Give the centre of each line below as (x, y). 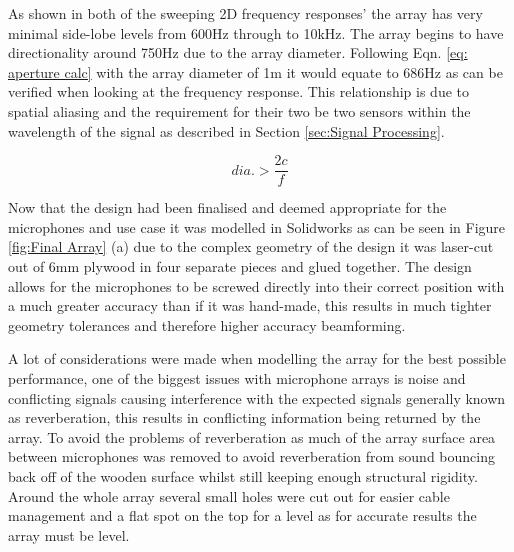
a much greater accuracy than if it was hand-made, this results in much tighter (250, 305)
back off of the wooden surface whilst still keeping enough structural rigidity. (243, 475)
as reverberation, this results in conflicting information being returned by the (244, 417)
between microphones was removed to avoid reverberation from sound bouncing (251, 456)
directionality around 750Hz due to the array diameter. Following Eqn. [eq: (238, 52)
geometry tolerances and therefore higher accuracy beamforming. (207, 324)
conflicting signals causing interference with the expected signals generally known (257, 397)
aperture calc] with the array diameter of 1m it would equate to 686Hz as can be (255, 71)
